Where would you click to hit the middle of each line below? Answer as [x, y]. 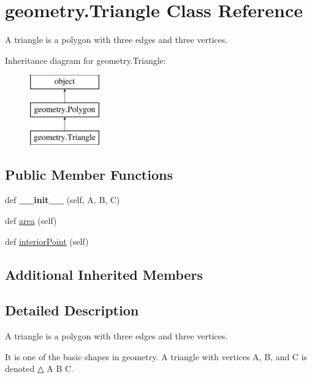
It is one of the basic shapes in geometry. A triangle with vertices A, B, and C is [156, 356]
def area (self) [31, 221]
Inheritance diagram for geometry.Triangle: [86, 60]
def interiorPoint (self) [47, 241]
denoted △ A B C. [40, 368]
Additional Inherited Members [104, 274]
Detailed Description [72, 310]
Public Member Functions [89, 174]
